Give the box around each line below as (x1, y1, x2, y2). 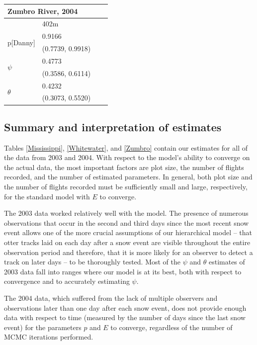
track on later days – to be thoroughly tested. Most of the (4, 257, 181, 267)
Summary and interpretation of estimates (4, 119, 222, 134)
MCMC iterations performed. (4, 332, 93, 342)
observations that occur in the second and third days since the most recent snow (4, 217, 249, 228)
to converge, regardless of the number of (110, 322, 233, 332)
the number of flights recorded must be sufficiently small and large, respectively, (4, 181, 248, 192)
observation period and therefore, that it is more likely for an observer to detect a (4, 247, 253, 257)
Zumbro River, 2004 (7, 5, 78, 16)
